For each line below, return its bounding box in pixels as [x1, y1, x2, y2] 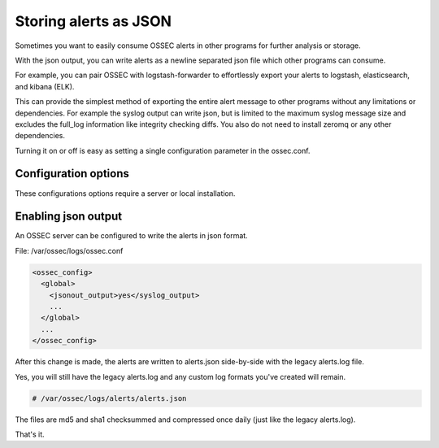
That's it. [15, 429, 45, 439]
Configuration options [15, 167, 130, 181]
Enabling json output [15, 210, 122, 224]
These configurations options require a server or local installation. [15, 188, 236, 198]
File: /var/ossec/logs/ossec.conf [15, 246, 124, 255]
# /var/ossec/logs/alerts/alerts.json [32, 394, 187, 402]
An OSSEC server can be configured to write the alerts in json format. [15, 231, 248, 241]
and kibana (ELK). [15, 81, 75, 91]
